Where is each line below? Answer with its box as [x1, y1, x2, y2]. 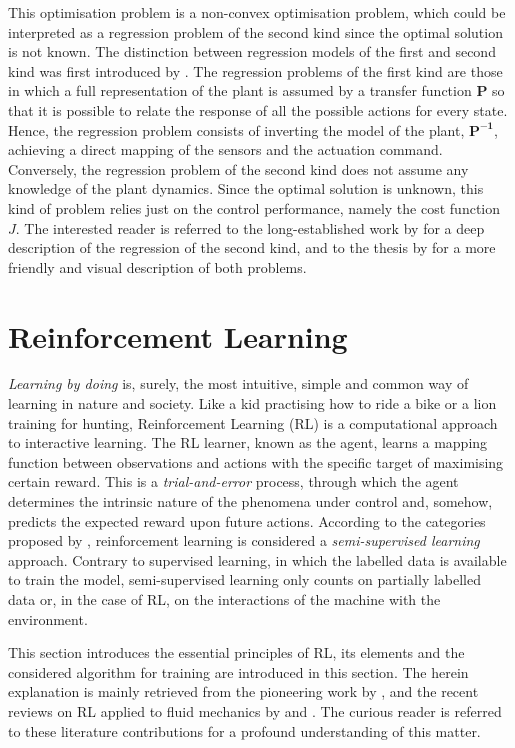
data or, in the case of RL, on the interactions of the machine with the [8, 588, 441, 609]
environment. [8, 608, 88, 629]
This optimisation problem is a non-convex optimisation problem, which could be [8, 2, 506, 22]
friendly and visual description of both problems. [8, 256, 307, 277]
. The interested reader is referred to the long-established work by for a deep [15, 217, 485, 238]
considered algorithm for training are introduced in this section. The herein [8, 661, 469, 682]
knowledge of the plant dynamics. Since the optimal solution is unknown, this [8, 178, 484, 199]
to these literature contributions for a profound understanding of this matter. [8, 720, 481, 741]
